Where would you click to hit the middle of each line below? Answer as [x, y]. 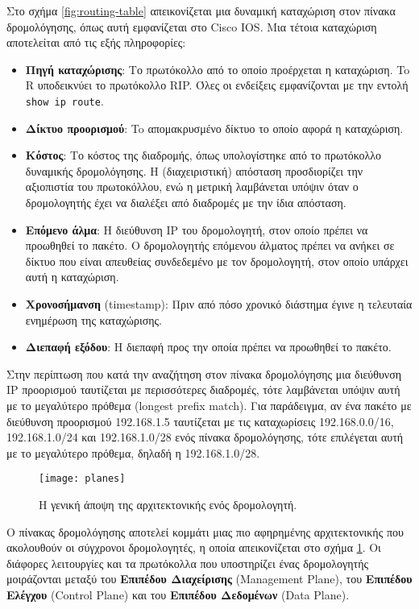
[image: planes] [82, 479]
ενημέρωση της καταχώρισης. [94, 319]
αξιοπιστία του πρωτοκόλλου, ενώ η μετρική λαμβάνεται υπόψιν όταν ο [192, 186]
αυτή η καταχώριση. [72, 277]
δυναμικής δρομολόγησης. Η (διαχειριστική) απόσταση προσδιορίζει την [194, 170]
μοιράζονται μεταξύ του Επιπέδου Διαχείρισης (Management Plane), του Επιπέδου [209, 579]
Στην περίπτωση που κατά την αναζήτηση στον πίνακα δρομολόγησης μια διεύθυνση [204, 373]
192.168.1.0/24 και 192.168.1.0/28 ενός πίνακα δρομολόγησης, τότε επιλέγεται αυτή [205, 437]
